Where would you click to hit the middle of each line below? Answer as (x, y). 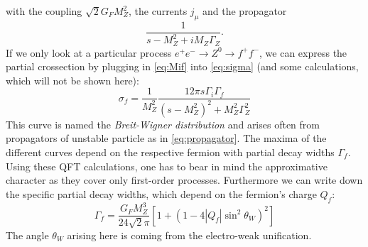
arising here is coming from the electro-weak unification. (189, 235)
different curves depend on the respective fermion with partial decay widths (170, 152)
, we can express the (303, 52)
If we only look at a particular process (89, 52)
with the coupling (44, 11)
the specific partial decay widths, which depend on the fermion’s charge (161, 193)
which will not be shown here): (72, 80)
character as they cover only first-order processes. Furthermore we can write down (184, 180)
